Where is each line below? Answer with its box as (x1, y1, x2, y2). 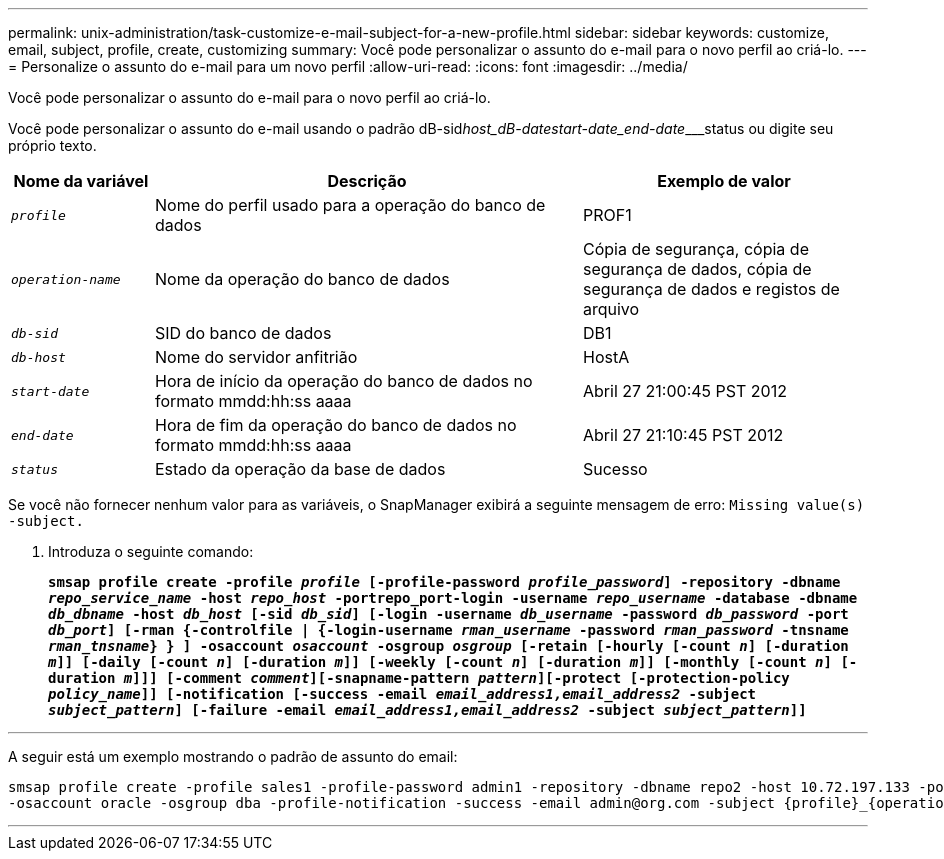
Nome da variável (13, 171, 149, 191)
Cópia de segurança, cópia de (582, 239, 809, 259)
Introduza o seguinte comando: (48, 543, 254, 560)
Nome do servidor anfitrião (154, 347, 358, 367)
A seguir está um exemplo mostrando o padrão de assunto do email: (8, 748, 458, 765)
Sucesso (582, 459, 648, 479)
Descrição (327, 171, 407, 191)
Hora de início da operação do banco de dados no (154, 371, 533, 391)
